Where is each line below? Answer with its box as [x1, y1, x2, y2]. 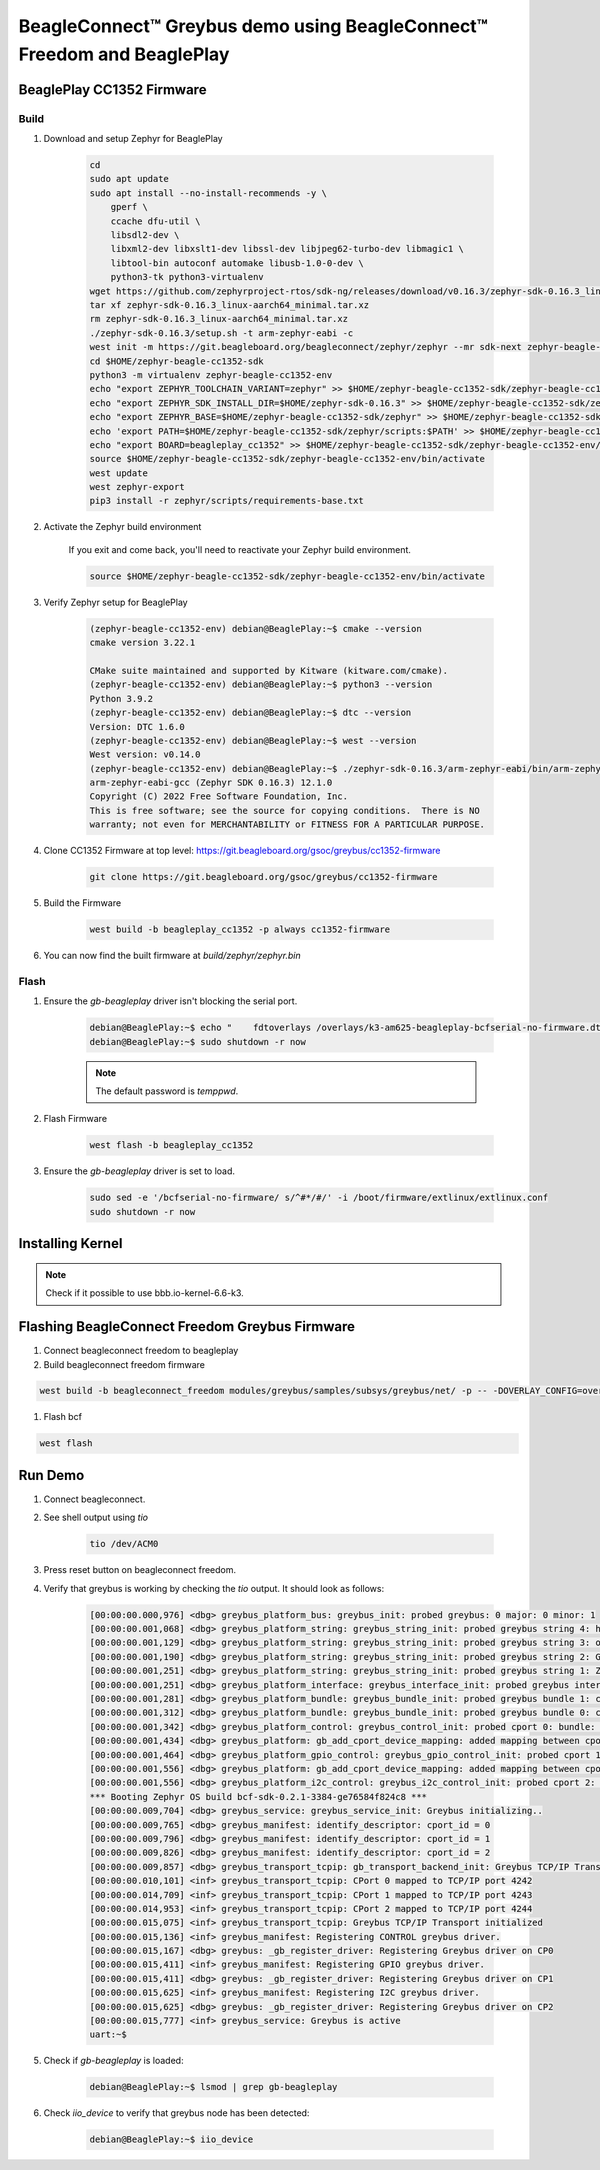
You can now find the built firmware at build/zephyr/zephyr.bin [43, 950, 301, 962]
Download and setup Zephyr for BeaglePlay [43, 133, 224, 145]
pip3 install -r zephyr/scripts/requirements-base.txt [89, 495, 364, 507]
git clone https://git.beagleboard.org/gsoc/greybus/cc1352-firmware [89, 871, 438, 883]
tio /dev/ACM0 [89, 1538, 159, 1550]
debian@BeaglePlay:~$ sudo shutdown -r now [89, 1036, 307, 1047]
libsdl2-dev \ [110, 230, 180, 241]
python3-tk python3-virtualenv [110, 271, 264, 283]
